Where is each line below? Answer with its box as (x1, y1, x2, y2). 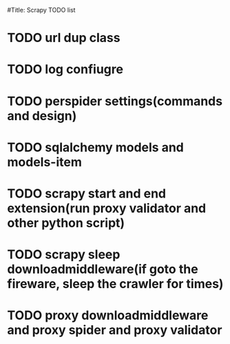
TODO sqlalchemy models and (7, 140, 185, 155)
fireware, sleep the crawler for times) (7, 276, 224, 292)
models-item (7, 154, 83, 170)
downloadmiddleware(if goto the (7, 262, 198, 277)
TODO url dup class (7, 30, 121, 46)
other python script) (7, 215, 125, 231)
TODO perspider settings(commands (7, 93, 222, 109)
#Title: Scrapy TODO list (7, 6, 76, 14)
